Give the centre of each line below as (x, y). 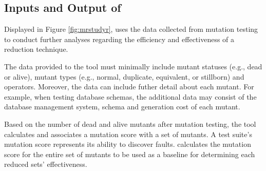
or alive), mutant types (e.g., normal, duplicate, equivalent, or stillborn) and (124, 76)
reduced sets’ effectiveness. (46, 164)
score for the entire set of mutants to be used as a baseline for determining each (130, 154)
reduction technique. (36, 49)
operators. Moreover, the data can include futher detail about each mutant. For (129, 87)
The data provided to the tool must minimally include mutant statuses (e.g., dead (133, 66)
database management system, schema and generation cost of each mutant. (122, 107)
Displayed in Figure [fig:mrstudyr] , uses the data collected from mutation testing (131, 29)
